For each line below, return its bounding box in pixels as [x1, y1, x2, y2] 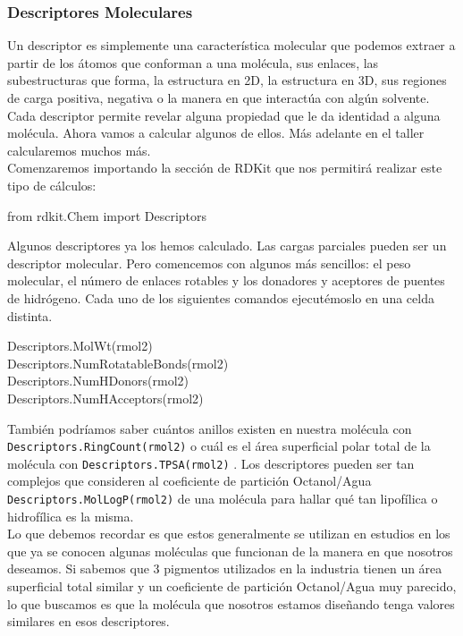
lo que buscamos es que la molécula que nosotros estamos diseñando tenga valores [7, 594, 455, 613]
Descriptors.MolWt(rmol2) [7, 336, 153, 355]
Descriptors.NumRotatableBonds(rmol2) [7, 353, 229, 372]
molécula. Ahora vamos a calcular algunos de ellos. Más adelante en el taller [7, 123, 425, 142]
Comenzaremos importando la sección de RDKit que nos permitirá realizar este [7, 158, 442, 177]
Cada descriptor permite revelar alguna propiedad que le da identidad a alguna [7, 106, 441, 124]
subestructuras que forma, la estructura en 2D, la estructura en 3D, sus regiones [7, 71, 447, 89]
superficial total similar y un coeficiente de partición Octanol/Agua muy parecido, [7, 577, 457, 596]
